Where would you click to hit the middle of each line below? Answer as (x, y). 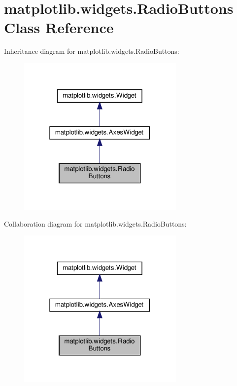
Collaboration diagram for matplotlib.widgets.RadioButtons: (95, 223)
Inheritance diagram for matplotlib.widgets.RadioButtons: (92, 51)
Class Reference (59, 27)
